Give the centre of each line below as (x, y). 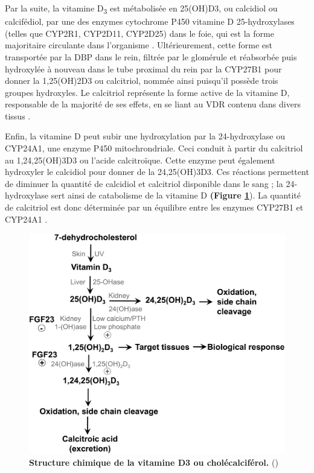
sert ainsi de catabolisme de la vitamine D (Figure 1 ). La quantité (176, 195)
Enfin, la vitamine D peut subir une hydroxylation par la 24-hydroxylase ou (145, 136)
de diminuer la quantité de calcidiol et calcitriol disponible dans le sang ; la (144, 183)
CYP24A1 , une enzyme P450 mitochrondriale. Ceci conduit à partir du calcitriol (154, 148)
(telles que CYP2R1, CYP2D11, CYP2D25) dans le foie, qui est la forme (139, 33)
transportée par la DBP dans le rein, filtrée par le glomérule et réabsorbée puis (151, 56)
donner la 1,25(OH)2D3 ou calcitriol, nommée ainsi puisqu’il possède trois (142, 81)
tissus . (18, 116)
